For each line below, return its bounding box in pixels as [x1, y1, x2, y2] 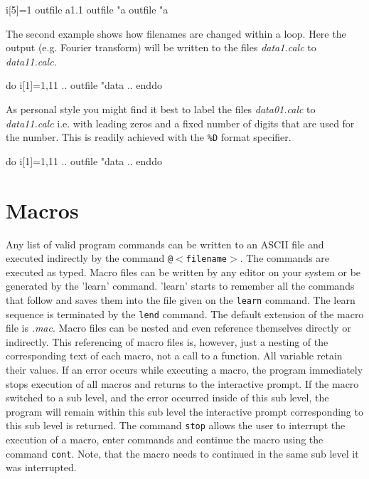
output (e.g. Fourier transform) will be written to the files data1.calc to [6, 40, 316, 55]
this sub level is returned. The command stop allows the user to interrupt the [6, 418, 346, 433]
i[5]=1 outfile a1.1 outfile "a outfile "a [6, 2, 169, 16]
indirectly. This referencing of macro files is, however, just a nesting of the [6, 334, 328, 349]
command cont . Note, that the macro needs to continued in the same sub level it [6, 446, 359, 460]
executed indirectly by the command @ [6, 251, 173, 265]
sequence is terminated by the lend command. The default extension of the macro [6, 306, 364, 321]
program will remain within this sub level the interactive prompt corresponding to [6, 404, 363, 419]
